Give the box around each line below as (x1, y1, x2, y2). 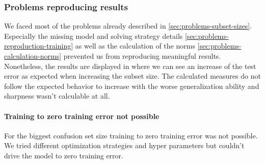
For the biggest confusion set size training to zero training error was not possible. (4, 130, 258, 140)
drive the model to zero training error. (4, 150, 123, 160)
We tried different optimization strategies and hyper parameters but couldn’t (4, 140, 245, 151)
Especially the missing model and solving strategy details (4, 30, 183, 41)
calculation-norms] (4, 51, 62, 61)
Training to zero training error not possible (4, 110, 160, 121)
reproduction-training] (4, 40, 73, 51)
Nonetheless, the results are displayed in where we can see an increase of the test (4, 60, 256, 71)
